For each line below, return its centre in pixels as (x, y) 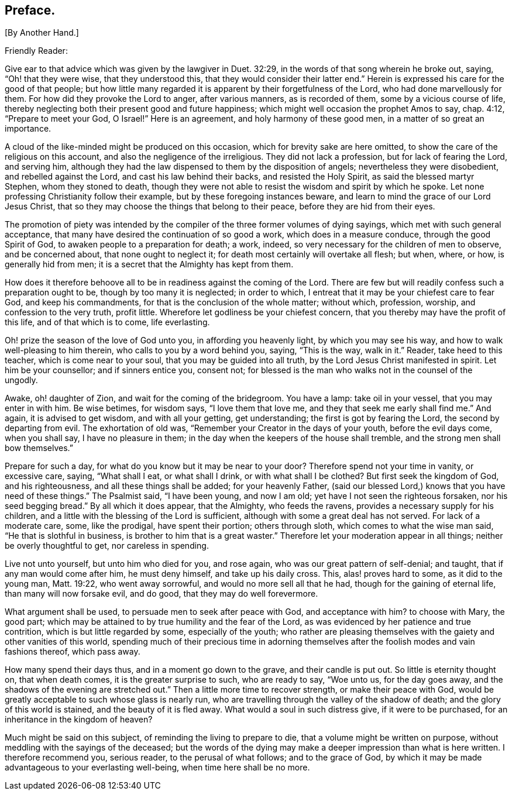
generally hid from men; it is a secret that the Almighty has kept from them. (149, 264)
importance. (28, 129)
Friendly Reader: (36, 51)
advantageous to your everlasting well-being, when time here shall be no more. (157, 768)
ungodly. (21, 380)
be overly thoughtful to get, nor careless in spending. (107, 546)
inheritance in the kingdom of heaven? (79, 720)
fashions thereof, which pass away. (73, 652)
